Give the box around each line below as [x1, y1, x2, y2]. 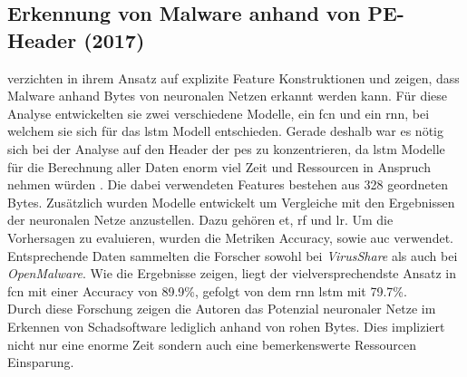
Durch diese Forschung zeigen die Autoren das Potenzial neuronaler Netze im [7, 299, 436, 318]
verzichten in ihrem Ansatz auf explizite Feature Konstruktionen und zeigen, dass [7, 68, 460, 87]
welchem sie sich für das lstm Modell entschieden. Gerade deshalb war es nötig [7, 121, 443, 140]
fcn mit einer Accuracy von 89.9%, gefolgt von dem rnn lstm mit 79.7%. [7, 281, 407, 300]
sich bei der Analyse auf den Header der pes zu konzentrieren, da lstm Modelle [7, 139, 445, 158]
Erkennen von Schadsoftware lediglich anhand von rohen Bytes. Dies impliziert [7, 316, 445, 335]
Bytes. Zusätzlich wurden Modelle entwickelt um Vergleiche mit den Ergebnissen [7, 192, 455, 211]
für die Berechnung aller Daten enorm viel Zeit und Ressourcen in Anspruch [7, 157, 431, 176]
